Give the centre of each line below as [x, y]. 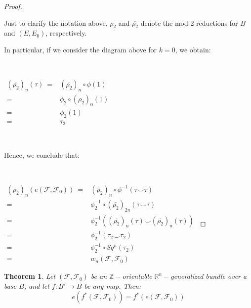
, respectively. [66, 33]
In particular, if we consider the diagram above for [81, 49]
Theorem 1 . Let [30, 276]
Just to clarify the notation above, [56, 22]
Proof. [13, 6]
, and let [37, 286]
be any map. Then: [113, 286]
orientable [137, 276]
